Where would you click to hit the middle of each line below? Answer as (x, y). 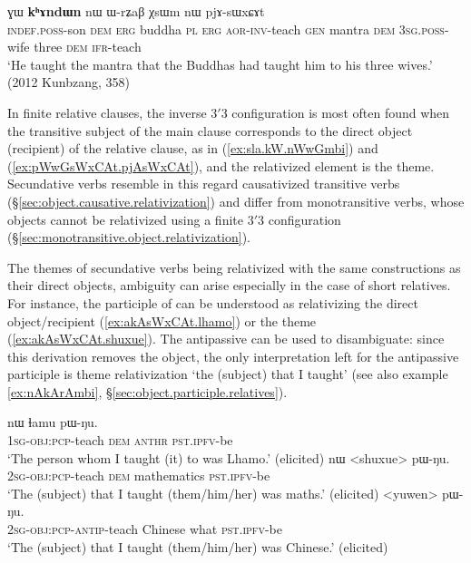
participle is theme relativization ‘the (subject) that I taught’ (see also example (228, 374)
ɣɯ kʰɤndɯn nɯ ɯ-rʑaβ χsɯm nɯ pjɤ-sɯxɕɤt (136, 11)
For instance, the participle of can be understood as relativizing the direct (213, 302)
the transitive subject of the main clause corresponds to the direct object (210, 130)
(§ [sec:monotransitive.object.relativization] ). (129, 237)
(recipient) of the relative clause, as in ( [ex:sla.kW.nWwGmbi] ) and (193, 148)
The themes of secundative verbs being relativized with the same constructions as (234, 267)
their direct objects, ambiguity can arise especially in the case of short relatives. (229, 285)
